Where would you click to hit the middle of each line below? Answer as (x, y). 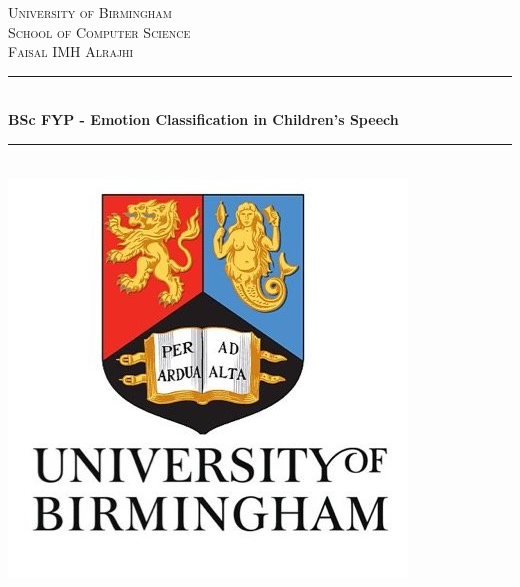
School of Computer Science (99, 31)
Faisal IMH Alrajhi (71, 51)
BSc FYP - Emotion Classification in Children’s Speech (203, 119)
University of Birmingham (90, 12)
